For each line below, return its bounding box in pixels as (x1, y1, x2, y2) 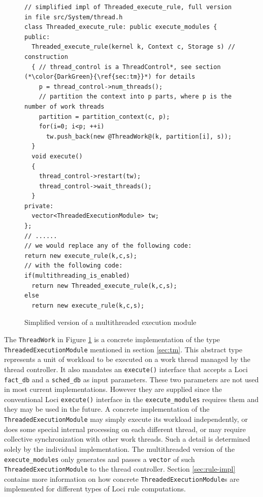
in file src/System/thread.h (24, 13, 123, 21)
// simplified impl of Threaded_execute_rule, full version (24, 4, 232, 11)
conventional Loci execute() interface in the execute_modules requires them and (4, 393, 259, 404)
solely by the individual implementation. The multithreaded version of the (4, 443, 235, 454)
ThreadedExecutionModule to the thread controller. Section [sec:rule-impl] (4, 463, 236, 474)
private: (24, 202, 54, 210)
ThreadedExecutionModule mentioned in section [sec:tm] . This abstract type (4, 344, 243, 354)
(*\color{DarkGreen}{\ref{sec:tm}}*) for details (24, 73, 195, 81)
